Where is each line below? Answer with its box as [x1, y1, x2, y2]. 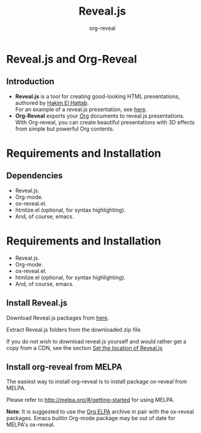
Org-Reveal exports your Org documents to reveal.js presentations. [15, 112, 185, 120]
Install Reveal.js [6, 298, 68, 309]
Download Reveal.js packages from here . [6, 314, 110, 321]
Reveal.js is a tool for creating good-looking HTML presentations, [15, 93, 180, 100]
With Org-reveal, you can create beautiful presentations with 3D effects [15, 118, 195, 126]
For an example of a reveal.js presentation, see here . [15, 106, 147, 113]
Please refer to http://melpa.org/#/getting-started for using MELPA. [6, 396, 175, 404]
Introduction [6, 76, 55, 87]
